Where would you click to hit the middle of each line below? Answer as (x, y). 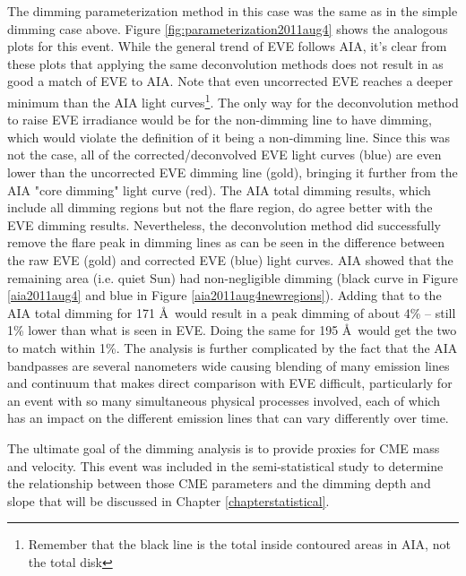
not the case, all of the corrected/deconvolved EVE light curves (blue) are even (224, 155)
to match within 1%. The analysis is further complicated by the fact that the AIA (233, 347)
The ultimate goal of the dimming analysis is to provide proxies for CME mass (224, 447)
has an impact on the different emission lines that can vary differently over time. (228, 418)
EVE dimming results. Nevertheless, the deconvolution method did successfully (224, 224)
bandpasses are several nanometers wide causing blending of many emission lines (229, 365)
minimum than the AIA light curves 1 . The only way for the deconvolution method (233, 100)
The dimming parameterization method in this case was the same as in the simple (233, 11)
